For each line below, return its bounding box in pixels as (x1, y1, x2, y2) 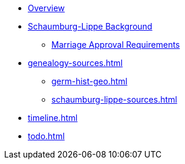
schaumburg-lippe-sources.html (51, 94, 177, 104)
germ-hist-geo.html (51, 76, 128, 86)
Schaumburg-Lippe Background (28, 21, 152, 31)
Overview (28, 3, 65, 13)
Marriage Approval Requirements (51, 40, 180, 50)
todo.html (28, 131, 65, 141)
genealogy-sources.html (28, 58, 123, 68)
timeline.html (28, 113, 78, 123)
